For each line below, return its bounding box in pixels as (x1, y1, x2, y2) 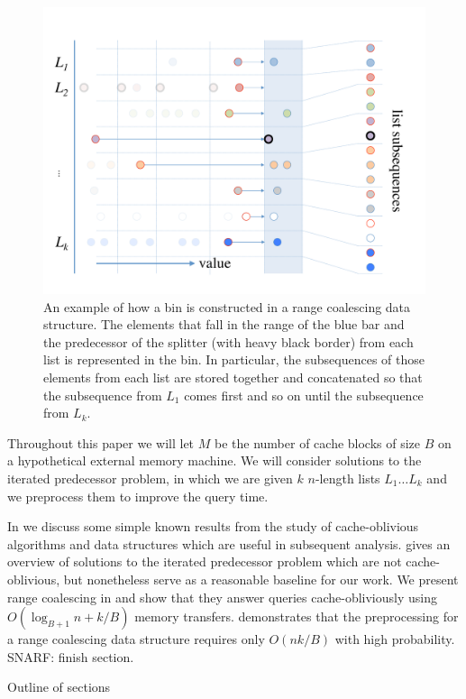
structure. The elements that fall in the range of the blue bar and (43, 315, 405, 334)
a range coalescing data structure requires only (7, 630, 265, 648)
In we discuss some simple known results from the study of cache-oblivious (7, 517, 419, 536)
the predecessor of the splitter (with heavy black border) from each (43, 332, 414, 351)
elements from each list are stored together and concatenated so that (43, 367, 423, 386)
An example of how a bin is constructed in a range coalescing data (43, 297, 411, 316)
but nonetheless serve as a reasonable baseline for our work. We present (63, 569, 459, 588)
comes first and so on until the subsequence (184, 385, 424, 404)
